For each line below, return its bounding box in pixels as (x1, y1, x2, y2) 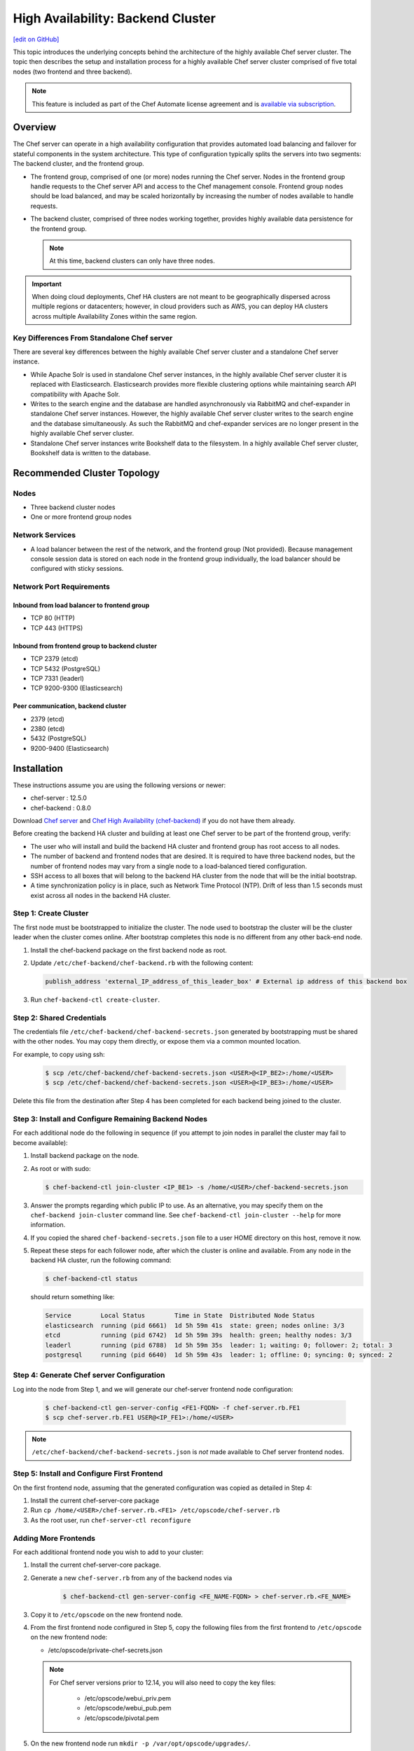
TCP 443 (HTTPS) (30, 623, 83, 632)
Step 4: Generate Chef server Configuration (13, 1370, 165, 1380)
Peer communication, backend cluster (13, 702, 127, 710)
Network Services (13, 530, 76, 540)
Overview (13, 121, 57, 133)
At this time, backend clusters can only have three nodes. (49, 256, 215, 265)
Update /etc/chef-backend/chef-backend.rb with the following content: (30, 958, 254, 967)
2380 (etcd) (30, 725, 65, 733)
